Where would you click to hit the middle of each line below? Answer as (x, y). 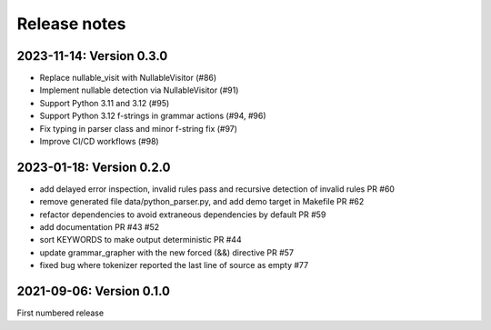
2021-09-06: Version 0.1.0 (94, 291)
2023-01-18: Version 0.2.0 (94, 167)
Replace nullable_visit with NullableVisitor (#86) (128, 78)
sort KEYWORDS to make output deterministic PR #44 (140, 240)
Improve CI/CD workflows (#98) (99, 142)
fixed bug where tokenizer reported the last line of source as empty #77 (174, 265)
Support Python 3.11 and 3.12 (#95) (105, 103)
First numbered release (60, 313)
